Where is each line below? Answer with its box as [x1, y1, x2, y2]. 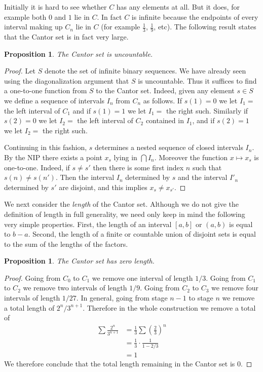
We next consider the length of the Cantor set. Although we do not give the [4, 199, 239, 209]
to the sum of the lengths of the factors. [4, 238, 128, 249]
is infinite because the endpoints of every [131, 11, 258, 22]
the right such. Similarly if [166, 105, 248, 116]
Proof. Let [4, 65, 35, 76]
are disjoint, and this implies [59, 181, 147, 192]
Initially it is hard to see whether [4, 2, 107, 12]
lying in [114, 152, 137, 162]
